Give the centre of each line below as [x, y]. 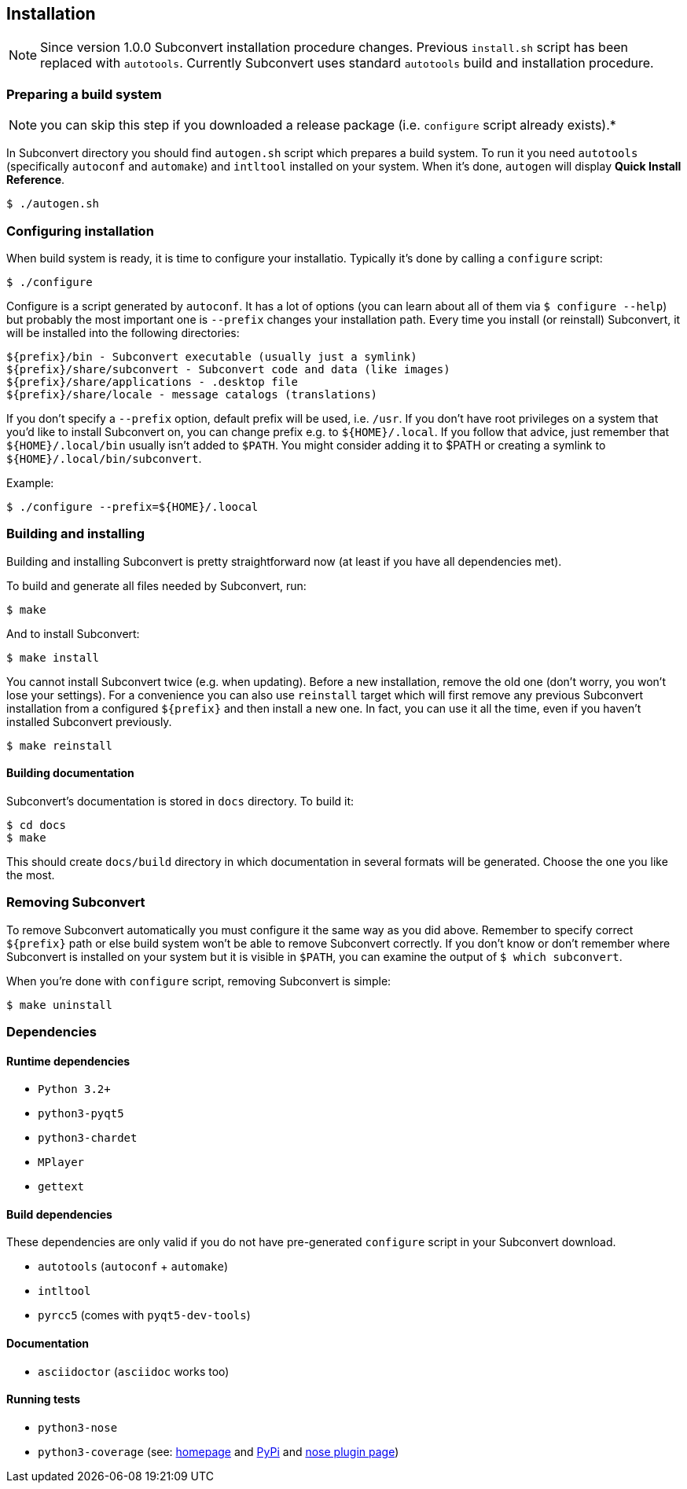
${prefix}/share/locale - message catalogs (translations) [192, 394]
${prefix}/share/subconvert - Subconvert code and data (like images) [228, 369]
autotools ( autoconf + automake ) [133, 1267]
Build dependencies [59, 1214]
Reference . [36, 180]
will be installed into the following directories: [123, 332]
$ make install [53, 657]
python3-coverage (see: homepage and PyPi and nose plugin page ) [219, 1451]
